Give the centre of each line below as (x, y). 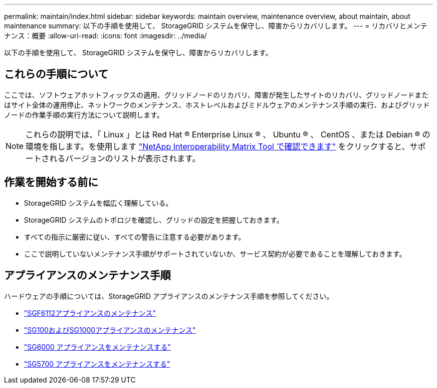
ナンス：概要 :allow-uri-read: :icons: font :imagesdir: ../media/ (106, 36)
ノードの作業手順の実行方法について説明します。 (84, 115)
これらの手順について (56, 74)
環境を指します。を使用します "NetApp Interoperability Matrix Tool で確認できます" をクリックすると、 (218, 146)
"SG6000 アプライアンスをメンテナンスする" (98, 347)
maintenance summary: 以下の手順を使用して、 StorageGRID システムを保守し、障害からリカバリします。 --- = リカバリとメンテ (216, 26)
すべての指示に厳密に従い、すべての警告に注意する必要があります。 (135, 237)
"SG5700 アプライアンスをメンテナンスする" (97, 364)
